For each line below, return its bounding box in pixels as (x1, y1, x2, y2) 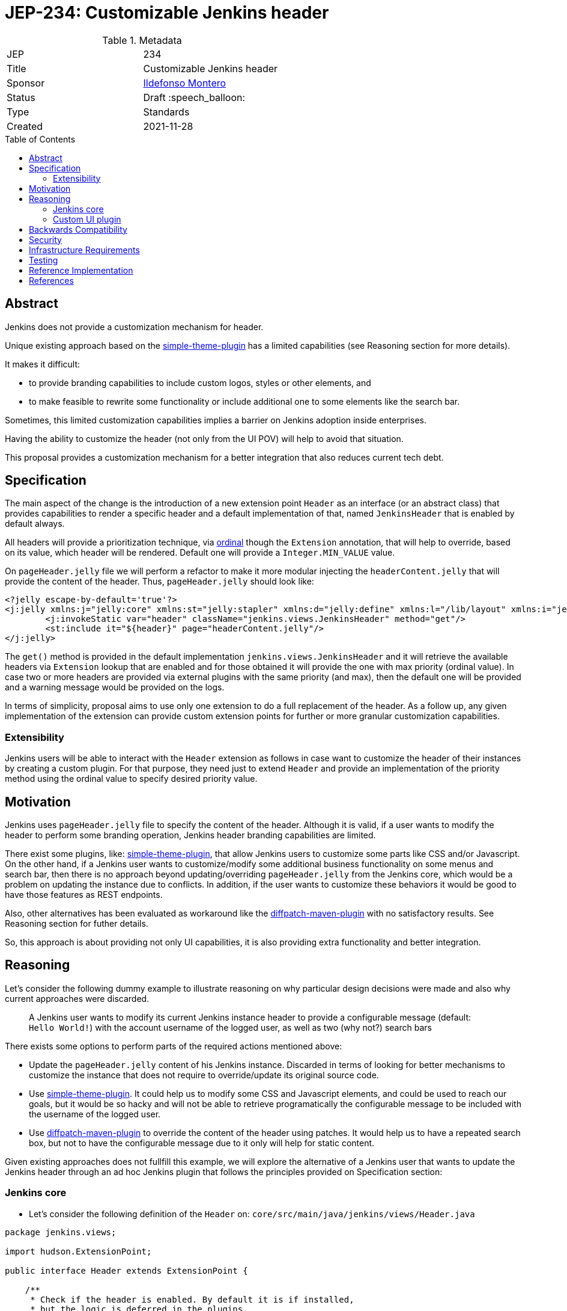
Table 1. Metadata (102, 34, 182, 46)
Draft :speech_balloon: (143, 91, 246, 103)
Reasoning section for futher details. (5, 918, 148, 929)
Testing (29, 254, 58, 265)
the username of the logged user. (29, 1108, 161, 1119)
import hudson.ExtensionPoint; (5, 1246, 152, 1256)
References (29, 275, 74, 286)
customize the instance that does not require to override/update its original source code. (29, 1069, 379, 1080)
